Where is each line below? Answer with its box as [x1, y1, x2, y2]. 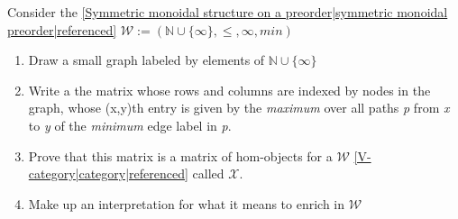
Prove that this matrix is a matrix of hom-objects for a [28, 146, 333, 165]
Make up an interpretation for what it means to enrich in [28, 194, 345, 213]
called [192, 164, 224, 183]
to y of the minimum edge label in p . [28, 115, 232, 134]
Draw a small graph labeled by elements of [28, 50, 265, 69]
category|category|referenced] [28, 164, 188, 183]
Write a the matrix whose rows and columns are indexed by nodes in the [28, 80, 431, 99]
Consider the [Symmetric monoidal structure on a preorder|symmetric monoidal [7, 3, 448, 21]
